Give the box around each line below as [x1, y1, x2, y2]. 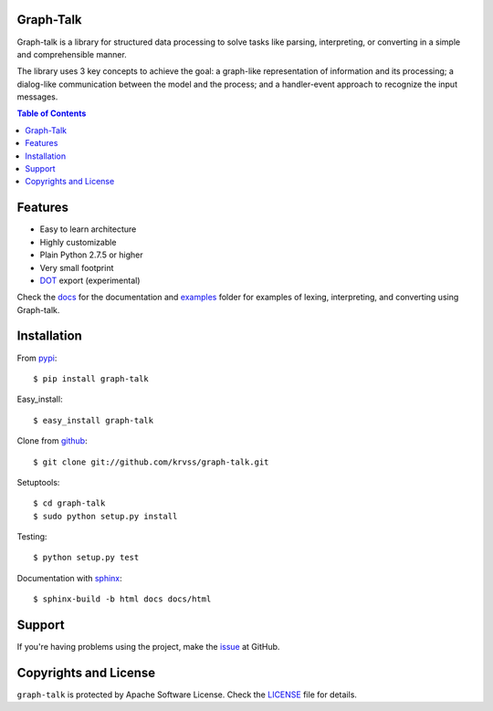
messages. [16, 91, 58, 102]
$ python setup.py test [33, 552, 140, 563]
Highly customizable [39, 236, 117, 247]
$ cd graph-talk [33, 498, 106, 508]
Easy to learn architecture [39, 224, 137, 235]
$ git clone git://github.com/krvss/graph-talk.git [33, 456, 269, 467]
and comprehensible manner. [16, 48, 127, 59]
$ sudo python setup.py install [33, 511, 178, 521]
